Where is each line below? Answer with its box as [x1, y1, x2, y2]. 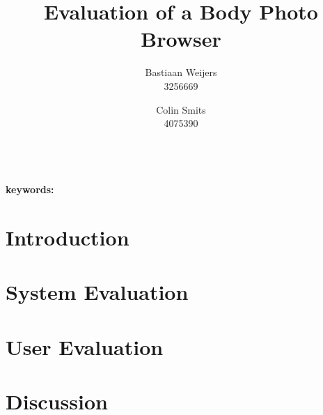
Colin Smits [156, 102, 206, 116]
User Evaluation [6, 332, 164, 361]
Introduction [6, 223, 129, 252]
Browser [141, 24, 221, 53]
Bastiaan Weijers [145, 65, 217, 80]
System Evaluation [6, 278, 189, 306]
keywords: [6, 182, 54, 197]
